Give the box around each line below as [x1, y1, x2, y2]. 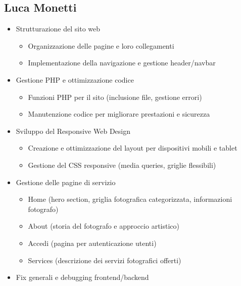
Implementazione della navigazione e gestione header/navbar [28, 57, 216, 68]
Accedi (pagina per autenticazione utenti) [28, 237, 157, 248]
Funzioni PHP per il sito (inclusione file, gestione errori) [28, 91, 202, 102]
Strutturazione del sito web [16, 23, 101, 34]
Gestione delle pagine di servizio [16, 176, 116, 187]
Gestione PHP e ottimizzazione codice [16, 74, 134, 85]
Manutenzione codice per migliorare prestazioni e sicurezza [28, 109, 210, 119]
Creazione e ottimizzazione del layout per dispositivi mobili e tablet [28, 142, 237, 153]
